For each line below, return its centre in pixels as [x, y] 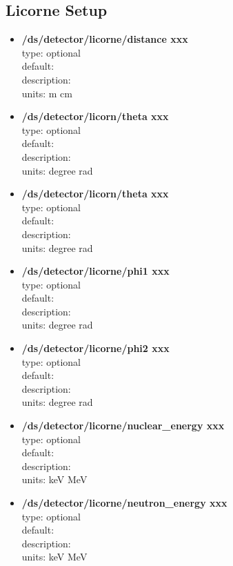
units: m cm [47, 93]
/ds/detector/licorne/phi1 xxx [95, 271]
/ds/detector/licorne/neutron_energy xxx [124, 503]
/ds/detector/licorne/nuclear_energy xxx [123, 426]
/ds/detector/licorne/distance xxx [105, 39]
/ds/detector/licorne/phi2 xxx [95, 348]
